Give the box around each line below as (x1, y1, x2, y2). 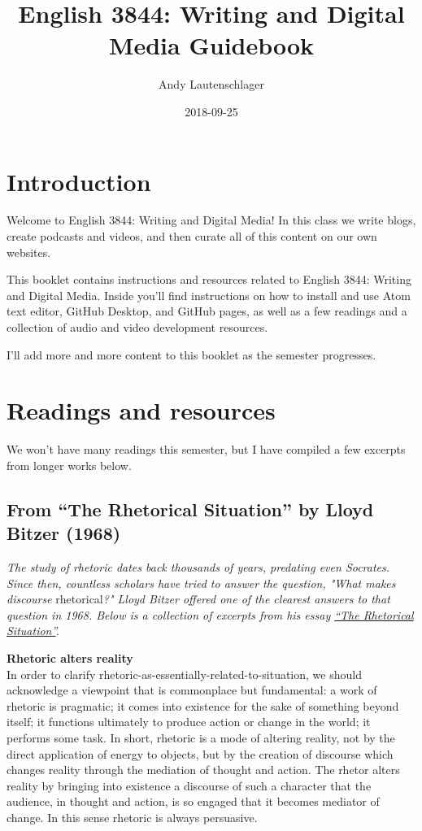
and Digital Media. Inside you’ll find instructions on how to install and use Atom (7, 286, 411, 303)
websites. (7, 243, 51, 260)
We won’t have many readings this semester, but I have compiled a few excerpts (7, 441, 406, 458)
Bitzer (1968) (7, 520, 121, 546)
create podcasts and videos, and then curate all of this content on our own (7, 228, 377, 245)
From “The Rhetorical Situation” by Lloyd (7, 496, 374, 521)
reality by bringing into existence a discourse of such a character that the (7, 777, 372, 794)
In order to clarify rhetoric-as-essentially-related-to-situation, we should (7, 665, 362, 682)
